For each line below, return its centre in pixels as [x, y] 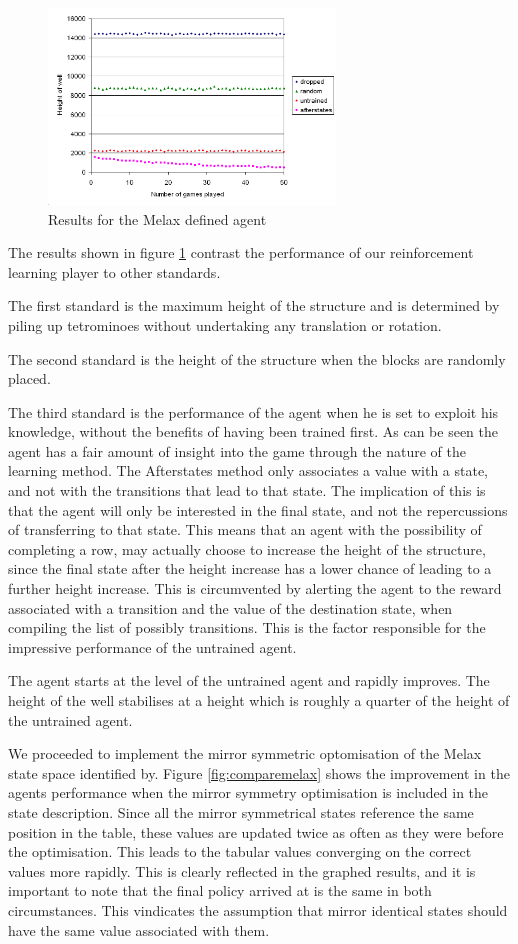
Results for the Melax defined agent [157, 218]
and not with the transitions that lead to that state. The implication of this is [247, 490]
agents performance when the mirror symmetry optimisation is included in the [248, 792]
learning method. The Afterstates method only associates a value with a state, [248, 470]
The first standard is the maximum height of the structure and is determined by [254, 305]
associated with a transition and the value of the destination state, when [230, 607]
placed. [29, 378]
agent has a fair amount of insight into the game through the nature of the [237, 450]
